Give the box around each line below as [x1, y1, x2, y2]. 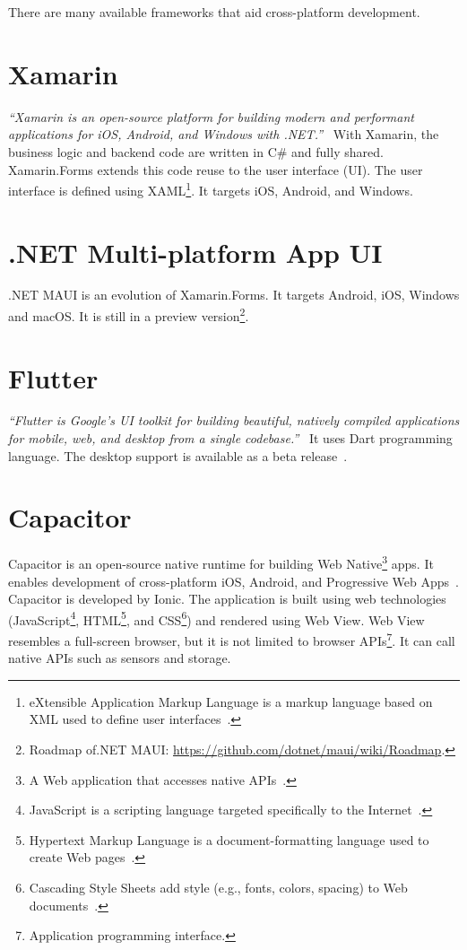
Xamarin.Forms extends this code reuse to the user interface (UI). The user [8, 160, 423, 179]
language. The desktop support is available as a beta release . [8, 446, 348, 465]
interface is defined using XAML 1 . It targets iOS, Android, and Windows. [8, 179, 413, 199]
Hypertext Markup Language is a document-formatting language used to [29, 830, 429, 849]
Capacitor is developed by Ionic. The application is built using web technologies [8, 589, 446, 608]
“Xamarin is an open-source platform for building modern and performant [8, 107, 414, 126]
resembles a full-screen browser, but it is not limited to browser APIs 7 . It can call [8, 629, 455, 649]
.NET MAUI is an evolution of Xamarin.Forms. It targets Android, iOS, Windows [8, 285, 460, 304]
